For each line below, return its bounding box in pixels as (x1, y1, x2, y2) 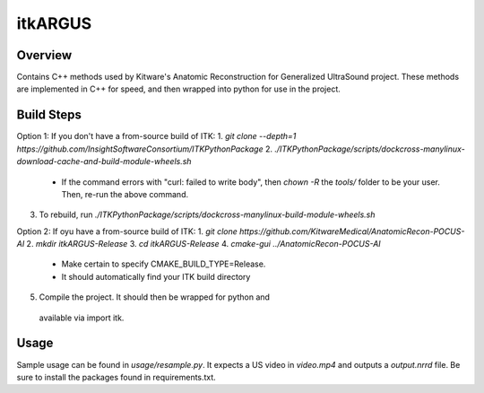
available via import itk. (39, 312, 125, 323)
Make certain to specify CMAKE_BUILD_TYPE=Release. (61, 258, 266, 269)
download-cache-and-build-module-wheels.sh (16, 156, 192, 167)
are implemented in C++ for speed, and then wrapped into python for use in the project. (16, 83, 341, 94)
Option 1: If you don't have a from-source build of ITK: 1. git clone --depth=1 (16, 131, 297, 142)
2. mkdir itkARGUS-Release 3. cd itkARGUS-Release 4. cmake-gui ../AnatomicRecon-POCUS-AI (26, 239, 381, 249)
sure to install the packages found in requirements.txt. (16, 371, 217, 382)
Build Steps (16, 108, 82, 123)
